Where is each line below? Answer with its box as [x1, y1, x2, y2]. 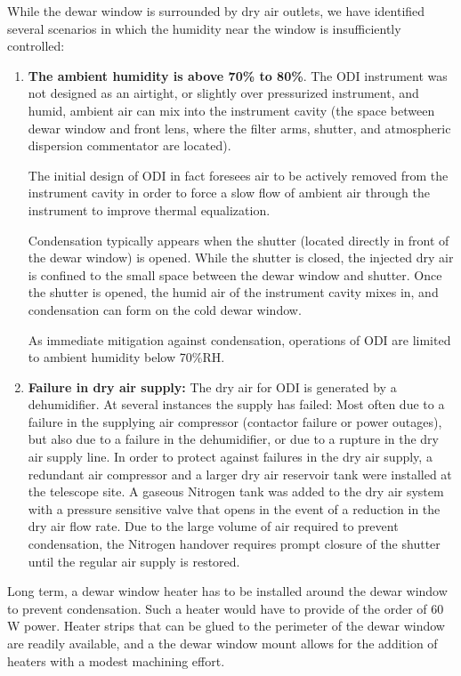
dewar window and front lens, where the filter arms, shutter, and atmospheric [28, 118, 451, 137]
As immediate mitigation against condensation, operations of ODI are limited [28, 330, 451, 349]
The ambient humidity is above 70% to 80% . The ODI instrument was [28, 66, 448, 84]
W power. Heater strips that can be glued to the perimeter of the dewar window [7, 616, 445, 635]
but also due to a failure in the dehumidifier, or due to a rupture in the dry [28, 430, 439, 448]
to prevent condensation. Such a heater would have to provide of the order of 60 [7, 599, 444, 617]
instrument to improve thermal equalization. [28, 200, 271, 219]
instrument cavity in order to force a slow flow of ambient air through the [28, 183, 430, 202]
